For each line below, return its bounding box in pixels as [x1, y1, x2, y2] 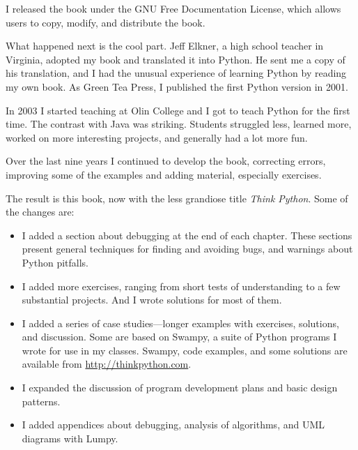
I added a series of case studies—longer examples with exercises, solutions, [22, 315, 339, 330]
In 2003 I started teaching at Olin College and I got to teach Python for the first [6, 103, 350, 117]
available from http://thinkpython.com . [22, 357, 192, 371]
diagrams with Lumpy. [22, 430, 118, 445]
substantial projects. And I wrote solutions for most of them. [22, 292, 282, 307]
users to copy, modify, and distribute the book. [6, 15, 205, 29]
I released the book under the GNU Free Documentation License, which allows [6, 1, 341, 15]
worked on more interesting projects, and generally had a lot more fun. [6, 130, 308, 144]
